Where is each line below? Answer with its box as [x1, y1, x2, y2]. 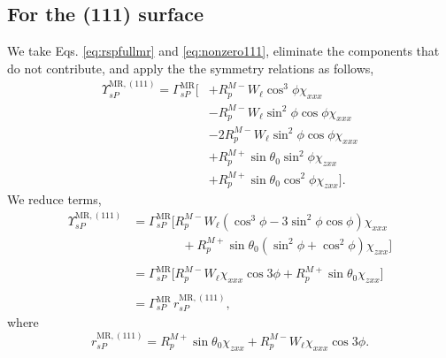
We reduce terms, [7, 190, 102, 209]
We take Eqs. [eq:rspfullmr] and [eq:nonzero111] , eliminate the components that [7, 42, 440, 60]
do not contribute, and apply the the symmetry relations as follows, [7, 58, 374, 77]
